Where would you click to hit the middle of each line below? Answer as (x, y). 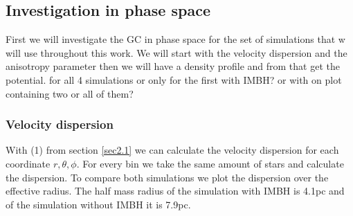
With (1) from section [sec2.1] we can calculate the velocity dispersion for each (172, 150)
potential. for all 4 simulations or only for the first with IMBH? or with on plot (174, 79)
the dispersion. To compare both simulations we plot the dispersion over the (167, 177)
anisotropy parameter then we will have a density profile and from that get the (173, 66)
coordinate (28, 163)
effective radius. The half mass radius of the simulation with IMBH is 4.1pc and (175, 191)
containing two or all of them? (70, 93)
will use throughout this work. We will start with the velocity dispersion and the (176, 52)
